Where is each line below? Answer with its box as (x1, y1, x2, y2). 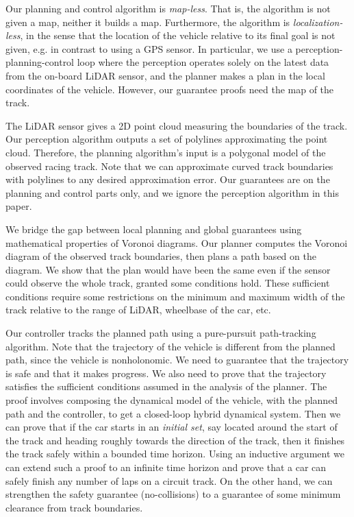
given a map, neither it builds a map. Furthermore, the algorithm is (5, 14, 290, 29)
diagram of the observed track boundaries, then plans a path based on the (5, 249, 316, 263)
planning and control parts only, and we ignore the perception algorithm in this (5, 185, 339, 200)
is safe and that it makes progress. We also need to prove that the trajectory (5, 365, 327, 380)
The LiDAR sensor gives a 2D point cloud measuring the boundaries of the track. (5, 118, 348, 132)
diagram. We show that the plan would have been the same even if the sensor (5, 262, 331, 276)
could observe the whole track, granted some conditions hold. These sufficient (5, 276, 330, 290)
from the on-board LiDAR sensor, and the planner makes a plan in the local (5, 68, 325, 82)
